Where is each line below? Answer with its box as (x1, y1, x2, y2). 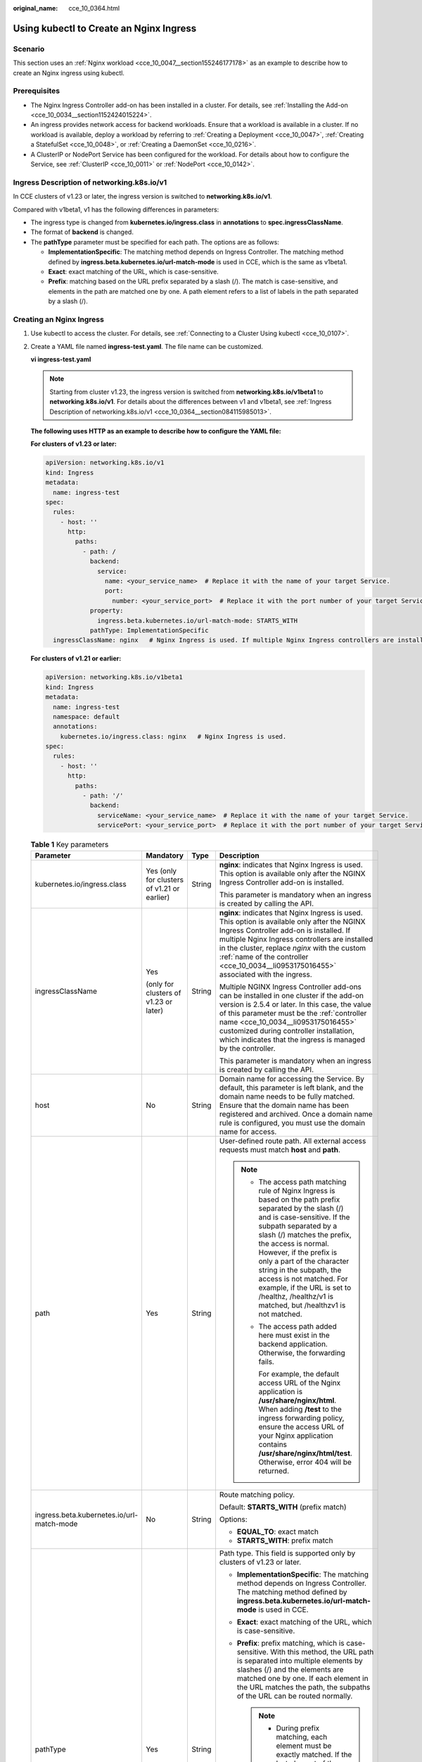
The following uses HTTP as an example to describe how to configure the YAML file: (30, 426, 281, 435)
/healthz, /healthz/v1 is (258, 1291, 334, 1301)
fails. (258, 1357, 274, 1367)
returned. (258, 1466, 290, 1476)
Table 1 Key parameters (30, 839, 109, 849)
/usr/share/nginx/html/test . (258, 1448, 353, 1458)
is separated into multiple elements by (236, 1656, 364, 1665)
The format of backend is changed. (30, 228, 134, 236)
